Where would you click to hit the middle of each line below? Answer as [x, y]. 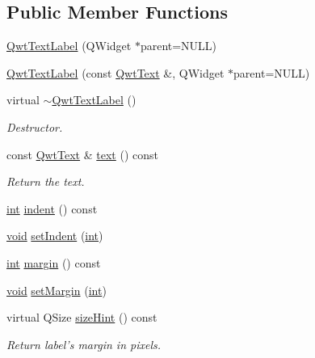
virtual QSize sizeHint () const [82, 317]
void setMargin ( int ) [57, 290]
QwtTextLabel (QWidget [69, 46]
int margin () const [54, 262]
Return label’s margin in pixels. [84, 344]
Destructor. [35, 126]
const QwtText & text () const [82, 154]
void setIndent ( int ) [55, 236]
